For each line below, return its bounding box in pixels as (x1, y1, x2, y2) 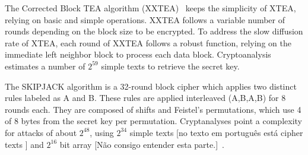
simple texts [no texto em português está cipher (129, 126, 303, 138)
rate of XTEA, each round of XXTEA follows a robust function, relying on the (5, 36, 291, 49)
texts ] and (5, 138, 44, 150)
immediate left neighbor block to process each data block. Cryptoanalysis (5, 48, 271, 61)
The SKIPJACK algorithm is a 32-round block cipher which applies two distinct (5, 80, 297, 92)
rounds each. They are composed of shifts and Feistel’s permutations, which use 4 (5, 103, 301, 115)
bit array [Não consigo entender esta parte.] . (59, 138, 224, 150)
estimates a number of (5, 59, 85, 72)
